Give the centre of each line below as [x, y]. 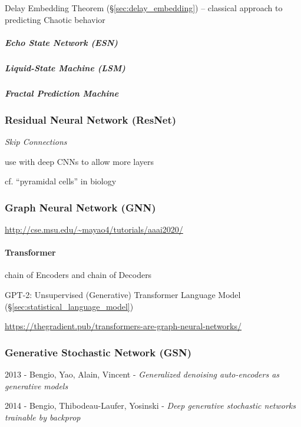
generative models [37, 385]
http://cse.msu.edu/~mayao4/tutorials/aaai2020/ [94, 229]
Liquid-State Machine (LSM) [65, 67]
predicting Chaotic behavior [55, 19]
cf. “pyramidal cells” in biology [61, 181]
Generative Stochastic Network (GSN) [98, 352]
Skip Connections [36, 141]
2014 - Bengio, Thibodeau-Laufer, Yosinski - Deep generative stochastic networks [150, 406]
